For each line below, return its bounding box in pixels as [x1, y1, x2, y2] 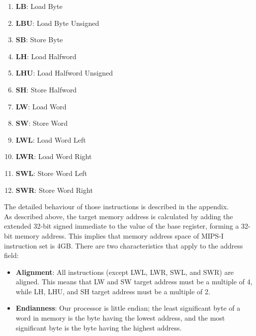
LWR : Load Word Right [15, 151, 92, 162]
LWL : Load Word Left [15, 134, 86, 145]
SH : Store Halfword [15, 84, 77, 94]
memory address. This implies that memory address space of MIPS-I [14, 230, 224, 241]
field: [4, 250, 19, 260]
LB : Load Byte [15, 1, 63, 11]
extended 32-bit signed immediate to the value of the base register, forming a [4, 221, 239, 231]
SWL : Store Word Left [15, 168, 87, 178]
